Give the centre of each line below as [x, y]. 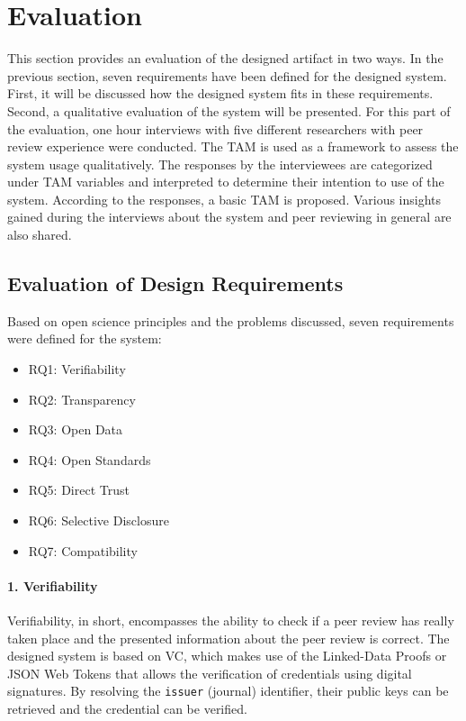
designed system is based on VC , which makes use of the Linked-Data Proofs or [227, 656]
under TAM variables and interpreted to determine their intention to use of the [226, 182]
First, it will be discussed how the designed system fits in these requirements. [220, 93]
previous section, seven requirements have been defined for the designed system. [227, 75]
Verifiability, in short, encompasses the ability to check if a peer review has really [231, 620]
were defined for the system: [85, 338]
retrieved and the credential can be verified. [127, 709]
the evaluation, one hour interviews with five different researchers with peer [215, 128]
